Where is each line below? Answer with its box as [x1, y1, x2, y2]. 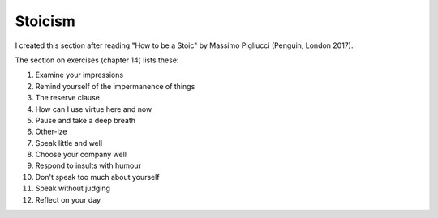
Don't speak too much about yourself [35, 172, 160, 182]
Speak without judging [35, 183, 111, 194]
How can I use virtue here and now [35, 104, 152, 113]
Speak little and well [35, 138, 103, 147]
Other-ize [35, 126, 67, 137]
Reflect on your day [35, 194, 101, 204]
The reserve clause [35, 93, 101, 103]
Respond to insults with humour [35, 160, 141, 170]
